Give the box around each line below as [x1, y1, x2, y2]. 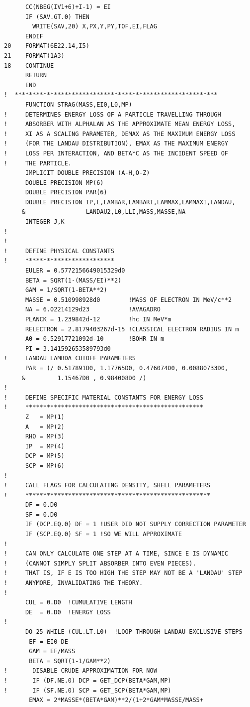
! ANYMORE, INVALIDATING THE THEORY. [4, 579, 143, 587]
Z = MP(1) [25, 413, 65, 421]
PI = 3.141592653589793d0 [25, 345, 111, 352]
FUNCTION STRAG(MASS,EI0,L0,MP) [25, 101, 132, 108]
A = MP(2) [25, 423, 65, 430]
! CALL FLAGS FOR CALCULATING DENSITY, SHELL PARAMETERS [4, 482, 211, 489]
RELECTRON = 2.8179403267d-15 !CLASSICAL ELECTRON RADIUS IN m [25, 325, 239, 333]
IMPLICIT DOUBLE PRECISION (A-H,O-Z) [25, 169, 150, 177]
